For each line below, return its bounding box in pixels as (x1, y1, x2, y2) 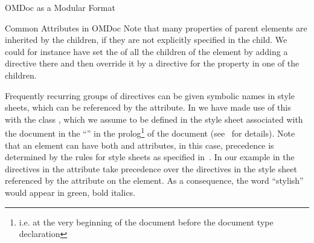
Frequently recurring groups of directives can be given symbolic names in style (5, 89, 295, 102)
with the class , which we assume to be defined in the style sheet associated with (5, 112, 303, 125)
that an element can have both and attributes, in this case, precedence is (5, 138, 274, 151)
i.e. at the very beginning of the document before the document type (19, 215, 274, 228)
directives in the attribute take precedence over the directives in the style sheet (5, 162, 297, 175)
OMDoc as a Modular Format (5, 1, 115, 13)
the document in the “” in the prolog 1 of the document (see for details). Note (5, 125, 295, 139)
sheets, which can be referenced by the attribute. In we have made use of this (5, 101, 291, 114)
